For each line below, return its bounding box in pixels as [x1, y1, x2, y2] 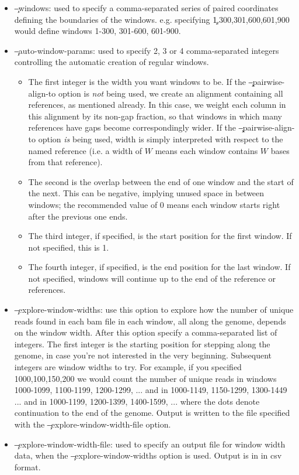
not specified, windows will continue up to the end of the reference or [28, 272, 276, 284]
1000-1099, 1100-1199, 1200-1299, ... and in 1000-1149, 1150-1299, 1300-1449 [14, 384, 287, 396]
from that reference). [28, 156, 103, 168]
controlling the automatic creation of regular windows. [14, 56, 209, 68]
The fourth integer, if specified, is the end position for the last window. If [28, 261, 291, 273]
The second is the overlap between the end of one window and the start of [28, 175, 294, 187]
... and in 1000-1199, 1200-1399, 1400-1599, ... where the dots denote [14, 395, 260, 407]
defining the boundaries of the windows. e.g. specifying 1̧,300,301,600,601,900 [14, 13, 290, 25]
